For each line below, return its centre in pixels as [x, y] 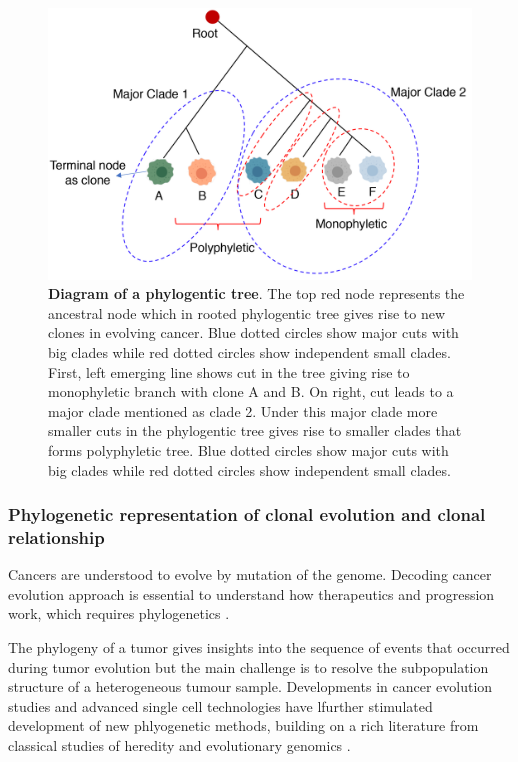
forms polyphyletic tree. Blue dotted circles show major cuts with [248, 449]
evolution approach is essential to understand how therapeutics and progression [251, 593]
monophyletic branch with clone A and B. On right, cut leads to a [251, 391]
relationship [56, 537]
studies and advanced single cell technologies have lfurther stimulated [220, 705]
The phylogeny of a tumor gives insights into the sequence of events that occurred [259, 647]
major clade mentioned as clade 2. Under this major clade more [243, 410]
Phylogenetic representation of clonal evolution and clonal [247, 514]
